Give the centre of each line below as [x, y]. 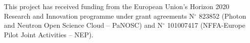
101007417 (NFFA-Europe [206, 25]
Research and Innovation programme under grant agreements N [99, 16]
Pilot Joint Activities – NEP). [49, 34]
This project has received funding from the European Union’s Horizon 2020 [117, 6]
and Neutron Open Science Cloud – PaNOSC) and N [83, 25]
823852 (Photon [222, 16]
